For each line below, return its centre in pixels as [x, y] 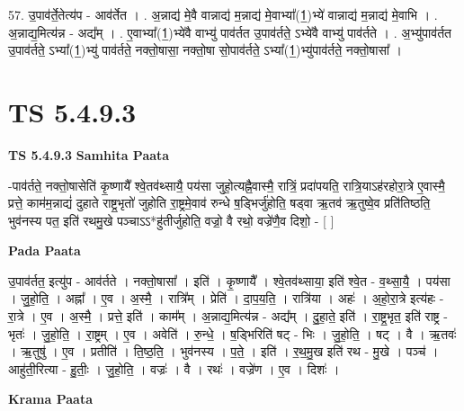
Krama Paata [50, 399]
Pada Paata [45, 250]
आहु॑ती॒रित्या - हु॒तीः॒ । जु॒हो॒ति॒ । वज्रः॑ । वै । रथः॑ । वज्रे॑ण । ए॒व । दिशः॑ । [174, 368]
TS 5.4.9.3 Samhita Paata [89, 154]
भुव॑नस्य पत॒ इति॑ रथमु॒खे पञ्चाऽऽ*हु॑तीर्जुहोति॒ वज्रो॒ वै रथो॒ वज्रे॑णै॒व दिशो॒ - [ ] [171, 220]
